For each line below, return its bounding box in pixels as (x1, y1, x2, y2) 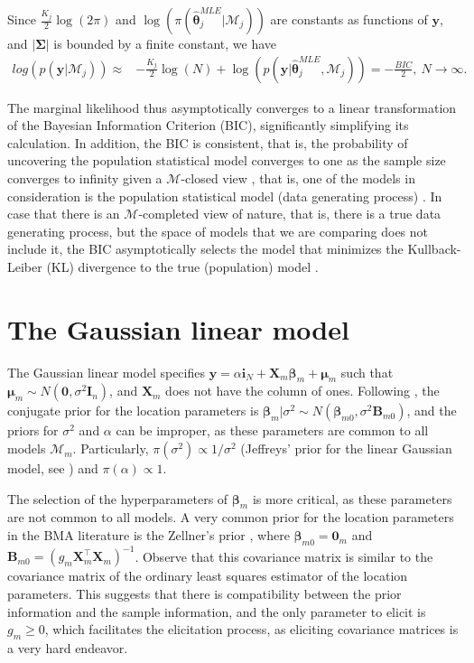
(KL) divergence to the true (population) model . (46, 257, 319, 275)
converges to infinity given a (7, 169, 163, 187)
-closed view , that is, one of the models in (181, 169, 415, 187)
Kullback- (407, 239, 461, 258)
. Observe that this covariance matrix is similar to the (135, 546, 433, 565)
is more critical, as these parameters (252, 489, 452, 508)
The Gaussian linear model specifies (7, 362, 205, 381)
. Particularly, (72, 439, 149, 458)
